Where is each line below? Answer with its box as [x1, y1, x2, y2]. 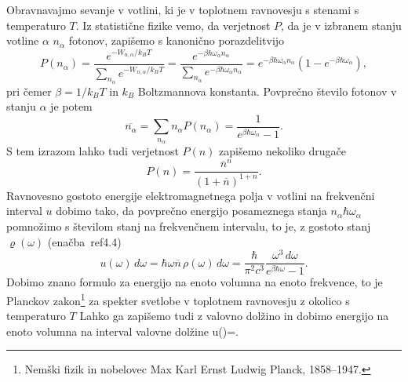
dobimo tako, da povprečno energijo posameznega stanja [56, 202, 327, 219]
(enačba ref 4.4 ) [47, 233, 122, 249]
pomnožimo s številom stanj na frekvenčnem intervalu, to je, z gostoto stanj [6, 218, 371, 235]
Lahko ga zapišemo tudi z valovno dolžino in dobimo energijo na [79, 307, 389, 324]
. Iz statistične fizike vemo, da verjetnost [75, 16, 271, 33]
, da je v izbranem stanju [281, 16, 402, 33]
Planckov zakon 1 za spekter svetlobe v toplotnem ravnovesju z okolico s [6, 289, 350, 308]
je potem [50, 98, 93, 115]
